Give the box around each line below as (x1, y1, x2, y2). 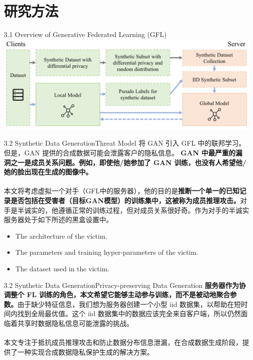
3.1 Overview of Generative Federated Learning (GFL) (4, 29, 167, 39)
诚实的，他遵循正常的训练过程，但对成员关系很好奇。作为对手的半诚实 (24, 205, 249, 215)
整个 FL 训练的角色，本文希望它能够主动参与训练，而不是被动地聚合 (10, 289, 230, 300)
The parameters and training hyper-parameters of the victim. (15, 247, 199, 257)
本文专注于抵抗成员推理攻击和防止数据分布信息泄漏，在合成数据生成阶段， (4, 337, 242, 347)
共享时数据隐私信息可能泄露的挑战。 (17, 318, 133, 328)
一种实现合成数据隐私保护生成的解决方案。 (17, 346, 154, 357)
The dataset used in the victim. (15, 263, 109, 273)
